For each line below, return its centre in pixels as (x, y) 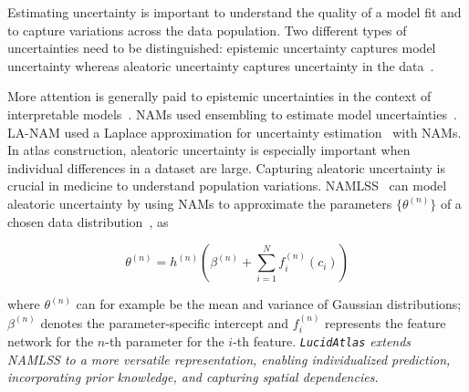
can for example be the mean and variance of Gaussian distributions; (269, 304)
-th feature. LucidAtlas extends (322, 340)
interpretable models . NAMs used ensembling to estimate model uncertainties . (232, 113)
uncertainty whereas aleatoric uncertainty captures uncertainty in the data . (221, 65)
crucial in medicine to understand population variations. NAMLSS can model (227, 186)
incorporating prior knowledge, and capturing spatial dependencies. (193, 377)
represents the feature (386, 322)
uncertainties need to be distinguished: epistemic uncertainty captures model (222, 48)
